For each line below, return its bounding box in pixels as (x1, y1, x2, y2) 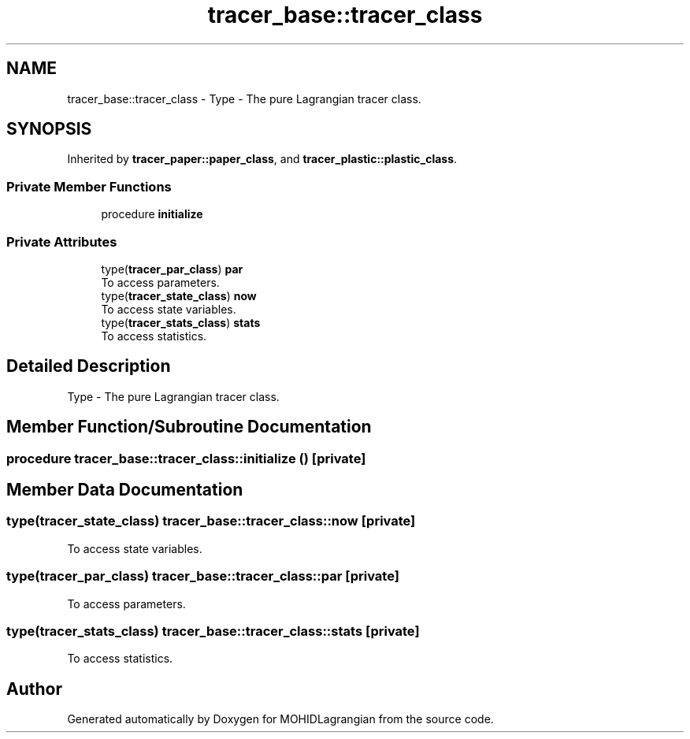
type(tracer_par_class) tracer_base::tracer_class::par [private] (6, 568, 399, 585)
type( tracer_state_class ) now (101, 288, 257, 303)
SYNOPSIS (6, 119, 92, 139)
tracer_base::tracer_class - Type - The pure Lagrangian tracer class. (67, 91, 421, 106)
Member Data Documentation (6, 480, 243, 500)
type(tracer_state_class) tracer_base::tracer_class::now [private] (6, 513, 416, 529)
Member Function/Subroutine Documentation (6, 417, 372, 437)
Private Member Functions (6, 178, 172, 195)
